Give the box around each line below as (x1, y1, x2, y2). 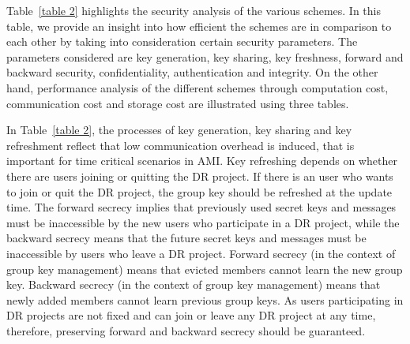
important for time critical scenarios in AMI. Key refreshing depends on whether (6, 152, 397, 169)
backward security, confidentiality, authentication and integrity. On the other (6, 64, 378, 80)
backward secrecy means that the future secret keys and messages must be (6, 230, 367, 246)
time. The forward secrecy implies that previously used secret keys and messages (6, 199, 397, 215)
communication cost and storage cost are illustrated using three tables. (6, 95, 349, 111)
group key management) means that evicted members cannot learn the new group (6, 260, 403, 277)
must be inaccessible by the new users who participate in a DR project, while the (6, 214, 400, 230)
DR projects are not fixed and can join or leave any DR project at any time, (6, 307, 376, 323)
